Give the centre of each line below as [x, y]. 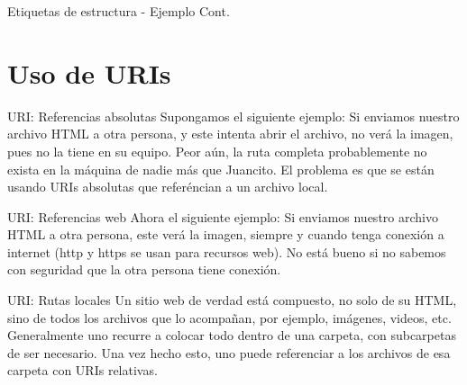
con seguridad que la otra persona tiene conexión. [144, 269]
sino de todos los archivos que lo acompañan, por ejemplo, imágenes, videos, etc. [229, 317]
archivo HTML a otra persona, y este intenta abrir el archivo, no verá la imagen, [230, 134]
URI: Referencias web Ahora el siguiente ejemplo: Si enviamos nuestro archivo [223, 216]
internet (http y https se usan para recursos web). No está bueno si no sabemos [227, 251]
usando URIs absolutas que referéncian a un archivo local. [168, 187]
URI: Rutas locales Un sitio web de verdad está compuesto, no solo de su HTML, [232, 300]
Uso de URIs [89, 72]
